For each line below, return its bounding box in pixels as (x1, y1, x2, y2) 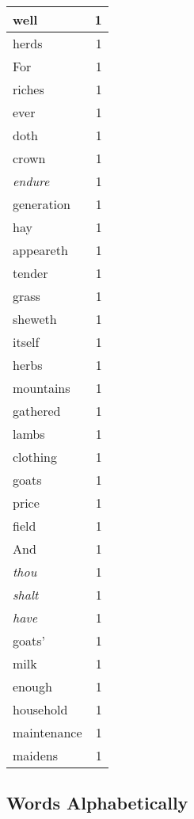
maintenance (13, 723, 82, 741)
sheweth (13, 310, 57, 328)
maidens (13, 746, 58, 764)
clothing (13, 448, 58, 466)
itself (13, 333, 40, 351)
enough (13, 677, 52, 695)
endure (13, 172, 50, 190)
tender (13, 264, 48, 282)
